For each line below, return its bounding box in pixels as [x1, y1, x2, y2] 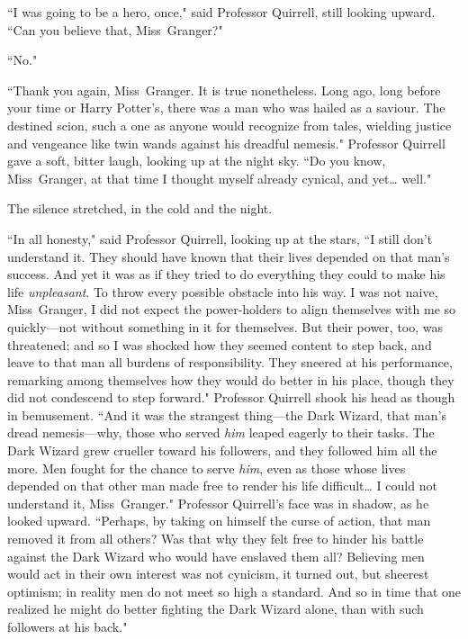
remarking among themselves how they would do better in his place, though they [7, 370, 454, 389]
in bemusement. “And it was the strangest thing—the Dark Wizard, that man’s [7, 405, 446, 424]
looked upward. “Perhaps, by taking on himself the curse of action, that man [7, 511, 431, 530]
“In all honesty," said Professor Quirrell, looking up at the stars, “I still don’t [7, 229, 433, 247]
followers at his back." [7, 617, 128, 635]
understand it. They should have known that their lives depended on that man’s [7, 247, 450, 265]
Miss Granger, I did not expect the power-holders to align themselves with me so [7, 300, 456, 319]
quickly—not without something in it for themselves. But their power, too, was [7, 317, 444, 336]
